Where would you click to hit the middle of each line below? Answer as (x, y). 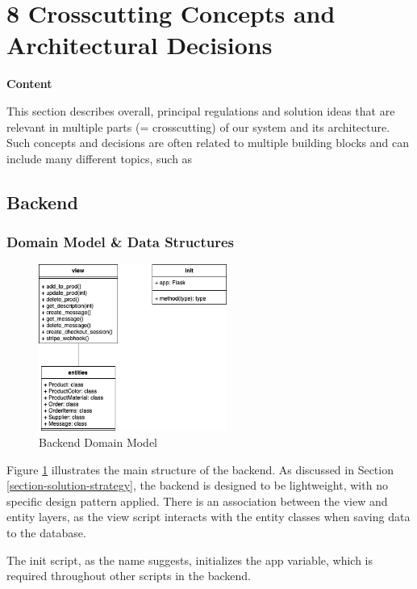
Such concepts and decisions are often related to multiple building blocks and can (208, 143)
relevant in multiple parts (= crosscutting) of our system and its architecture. (198, 126)
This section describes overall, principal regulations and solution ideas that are (201, 110)
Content (29, 84)
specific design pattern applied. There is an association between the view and (197, 501)
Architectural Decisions (140, 45)
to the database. (46, 533)
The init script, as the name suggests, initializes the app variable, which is (190, 560)
